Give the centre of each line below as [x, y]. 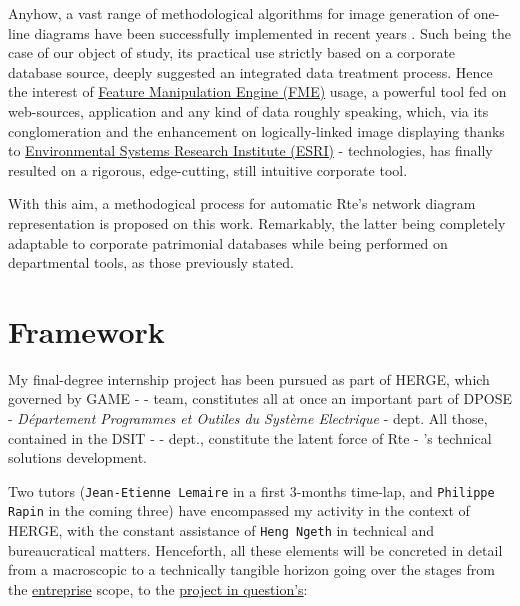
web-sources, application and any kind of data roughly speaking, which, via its [248, 110]
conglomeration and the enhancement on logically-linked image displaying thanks [256, 130]
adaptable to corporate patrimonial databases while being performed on [228, 242]
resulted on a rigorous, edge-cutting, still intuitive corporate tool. [208, 169]
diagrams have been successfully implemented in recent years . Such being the [272, 32]
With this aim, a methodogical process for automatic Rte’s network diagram [242, 203]
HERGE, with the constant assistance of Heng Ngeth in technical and [221, 530]
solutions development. [77, 457]
